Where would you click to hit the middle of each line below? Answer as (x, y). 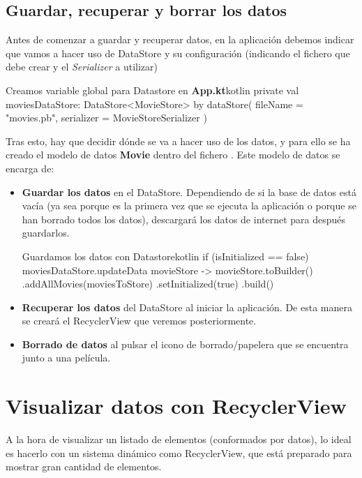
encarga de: (30, 168)
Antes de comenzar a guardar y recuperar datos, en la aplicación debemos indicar (180, 39)
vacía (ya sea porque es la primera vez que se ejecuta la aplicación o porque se (189, 206)
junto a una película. (66, 358)
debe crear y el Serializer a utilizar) (82, 67)
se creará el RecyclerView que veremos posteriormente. (139, 321)
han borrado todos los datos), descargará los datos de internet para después (184, 219)
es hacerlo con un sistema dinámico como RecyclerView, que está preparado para (179, 453)
